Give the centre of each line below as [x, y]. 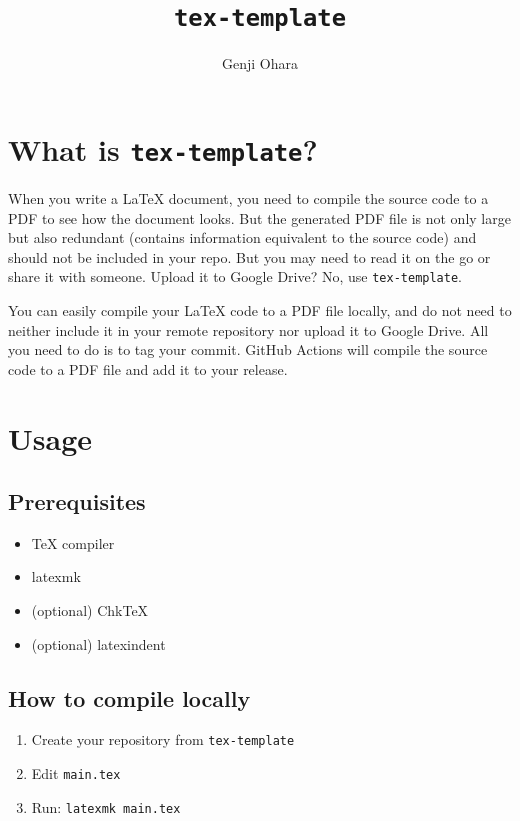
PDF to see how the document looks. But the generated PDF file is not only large [259, 217]
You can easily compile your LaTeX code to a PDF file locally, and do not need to [260, 309]
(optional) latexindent [98, 643]
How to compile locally [129, 697]
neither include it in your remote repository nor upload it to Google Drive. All [248, 329]
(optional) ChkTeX [90, 610]
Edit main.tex [76, 773]
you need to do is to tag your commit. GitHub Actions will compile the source [248, 349]
